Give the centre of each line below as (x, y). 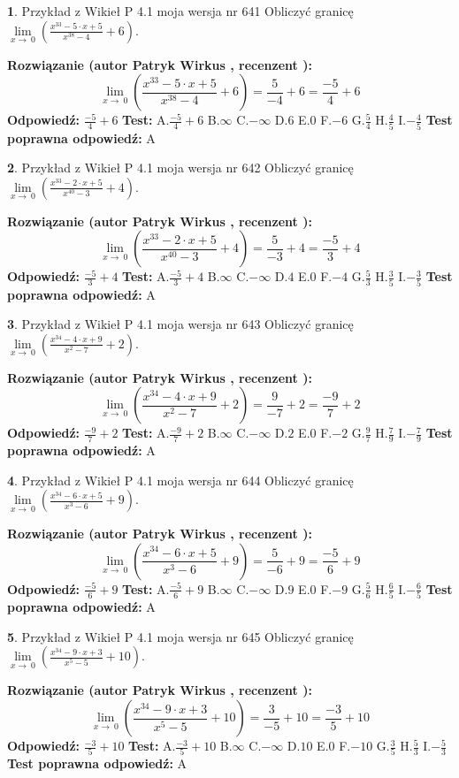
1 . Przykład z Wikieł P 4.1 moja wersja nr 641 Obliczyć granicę (180, 11)
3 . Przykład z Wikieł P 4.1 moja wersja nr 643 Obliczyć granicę (180, 324)
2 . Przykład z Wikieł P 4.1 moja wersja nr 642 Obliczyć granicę (180, 168)
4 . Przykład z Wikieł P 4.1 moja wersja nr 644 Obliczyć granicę (180, 480)
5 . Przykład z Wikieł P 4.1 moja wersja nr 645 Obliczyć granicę (180, 636)
